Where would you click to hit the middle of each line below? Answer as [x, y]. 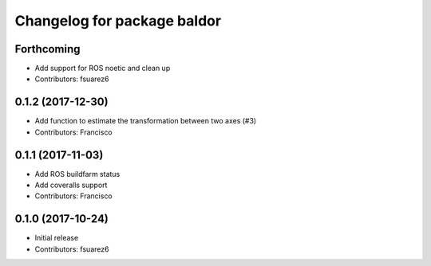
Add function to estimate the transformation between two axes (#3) [146, 121]
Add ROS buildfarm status [77, 174]
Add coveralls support [71, 185]
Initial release [57, 238]
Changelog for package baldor [118, 21]
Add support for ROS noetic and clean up [103, 68]
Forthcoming [47, 49]
